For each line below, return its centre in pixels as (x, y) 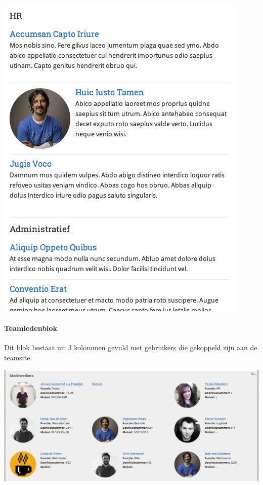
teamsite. (18, 357)
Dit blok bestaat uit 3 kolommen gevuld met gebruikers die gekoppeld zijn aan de (131, 347)
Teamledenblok (31, 328)
